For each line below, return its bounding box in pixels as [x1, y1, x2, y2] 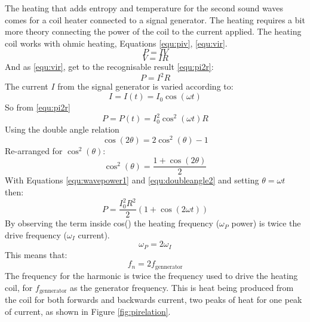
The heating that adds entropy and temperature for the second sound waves [5, 2, 283, 14]
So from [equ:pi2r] [5, 101, 70, 114]
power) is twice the [231, 217, 301, 229]
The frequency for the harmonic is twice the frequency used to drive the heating [5, 269, 298, 281]
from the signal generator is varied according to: [57, 80, 234, 93]
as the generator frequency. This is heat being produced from [70, 281, 294, 293]
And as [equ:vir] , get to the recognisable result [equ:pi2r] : [5, 60, 214, 73]
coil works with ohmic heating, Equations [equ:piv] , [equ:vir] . [5, 36, 228, 49]
